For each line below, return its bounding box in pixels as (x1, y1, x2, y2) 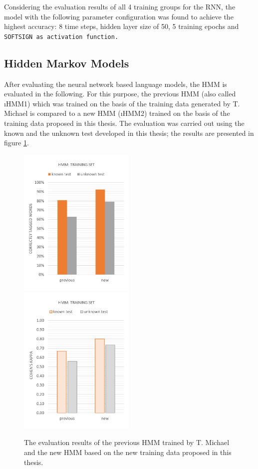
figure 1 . (4, 137, 29, 148)
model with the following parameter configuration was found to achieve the (4, 11, 234, 21)
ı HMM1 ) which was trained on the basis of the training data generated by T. (4, 98, 240, 108)
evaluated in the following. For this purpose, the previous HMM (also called (4, 88, 236, 99)
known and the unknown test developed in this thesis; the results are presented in (4, 127, 254, 138)
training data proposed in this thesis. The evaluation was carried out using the (4, 118, 245, 128)
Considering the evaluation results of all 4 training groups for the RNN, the (4, 1, 236, 11)
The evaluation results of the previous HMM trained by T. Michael (24, 437, 230, 448)
